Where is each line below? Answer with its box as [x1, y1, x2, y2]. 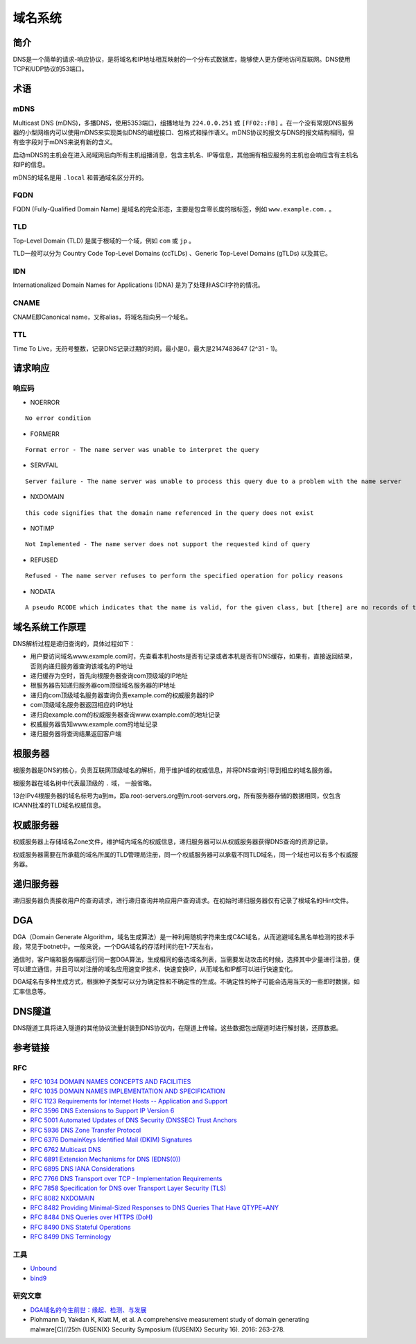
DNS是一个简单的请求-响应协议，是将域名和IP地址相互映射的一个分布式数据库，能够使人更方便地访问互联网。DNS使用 [12, 55, 351, 64]
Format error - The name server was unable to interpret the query [25, 446, 259, 453]
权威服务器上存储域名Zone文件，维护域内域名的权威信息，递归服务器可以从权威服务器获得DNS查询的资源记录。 [12, 837, 332, 846]
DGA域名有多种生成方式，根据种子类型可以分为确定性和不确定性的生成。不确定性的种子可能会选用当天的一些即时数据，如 [12, 977, 360, 986]
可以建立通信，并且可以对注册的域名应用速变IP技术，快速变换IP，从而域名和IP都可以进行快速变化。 [12, 965, 297, 973]
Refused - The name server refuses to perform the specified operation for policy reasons [25, 572, 343, 580]
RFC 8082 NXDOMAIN [30, 1194, 95, 1202]
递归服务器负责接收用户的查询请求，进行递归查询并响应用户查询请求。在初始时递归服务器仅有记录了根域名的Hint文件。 [12, 896, 353, 905]
